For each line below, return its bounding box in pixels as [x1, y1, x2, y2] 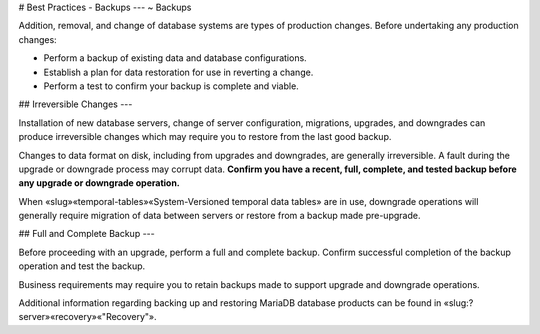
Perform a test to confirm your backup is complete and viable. [43, 80, 299, 92]
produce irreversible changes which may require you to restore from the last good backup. [18, 131, 392, 143]
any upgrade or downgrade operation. [18, 177, 180, 189]
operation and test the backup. [18, 260, 146, 272]
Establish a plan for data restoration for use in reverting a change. [43, 66, 314, 78]
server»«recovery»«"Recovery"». [18, 311, 157, 323]
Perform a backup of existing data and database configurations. [43, 52, 307, 64]
